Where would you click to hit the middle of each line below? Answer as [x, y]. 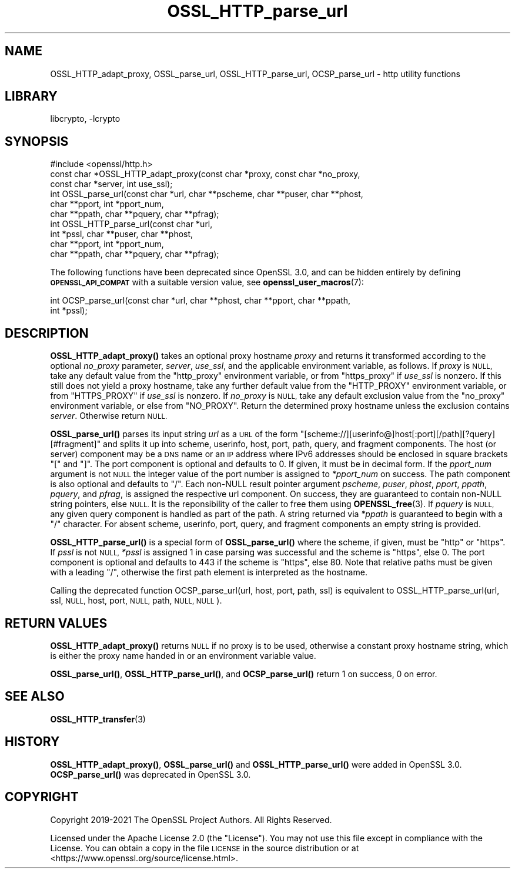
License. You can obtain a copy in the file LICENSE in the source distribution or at [205, 848]
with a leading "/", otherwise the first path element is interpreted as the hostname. [209, 572]
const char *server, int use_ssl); [111, 184]
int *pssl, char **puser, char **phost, [122, 234]
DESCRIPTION [47, 333]
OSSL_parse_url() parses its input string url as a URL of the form [174, 434]
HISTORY [32, 742]
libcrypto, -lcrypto [85, 119]
